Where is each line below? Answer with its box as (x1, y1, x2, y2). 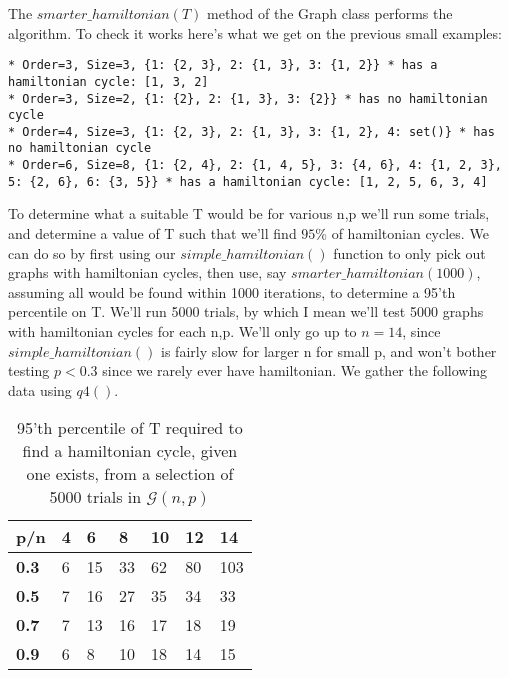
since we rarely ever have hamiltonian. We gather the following (102, 360, 488, 381)
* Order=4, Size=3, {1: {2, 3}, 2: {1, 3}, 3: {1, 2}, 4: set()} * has (8, 124, 495, 139)
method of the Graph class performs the (207, 3, 453, 23)
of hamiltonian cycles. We (331, 223, 489, 244)
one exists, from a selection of (26, 462, 234, 486)
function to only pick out (333, 242, 486, 263)
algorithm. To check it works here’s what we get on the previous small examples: (8, 22, 502, 43)
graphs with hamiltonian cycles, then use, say (8, 262, 287, 283)
